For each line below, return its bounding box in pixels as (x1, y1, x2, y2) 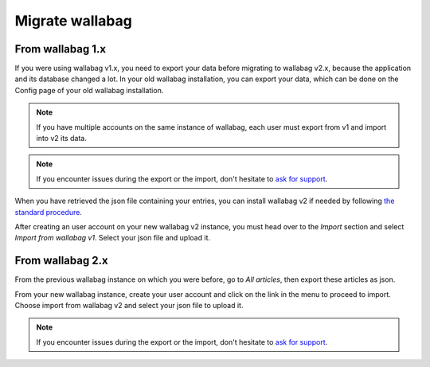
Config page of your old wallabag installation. (14, 85, 164, 95)
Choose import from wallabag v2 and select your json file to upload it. (14, 301, 244, 310)
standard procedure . (14, 207, 83, 217)
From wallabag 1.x (14, 42, 107, 56)
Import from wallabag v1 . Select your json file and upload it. (14, 233, 211, 243)
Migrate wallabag (14, 12, 133, 29)
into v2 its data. (36, 134, 87, 143)
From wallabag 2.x (14, 254, 108, 267)
